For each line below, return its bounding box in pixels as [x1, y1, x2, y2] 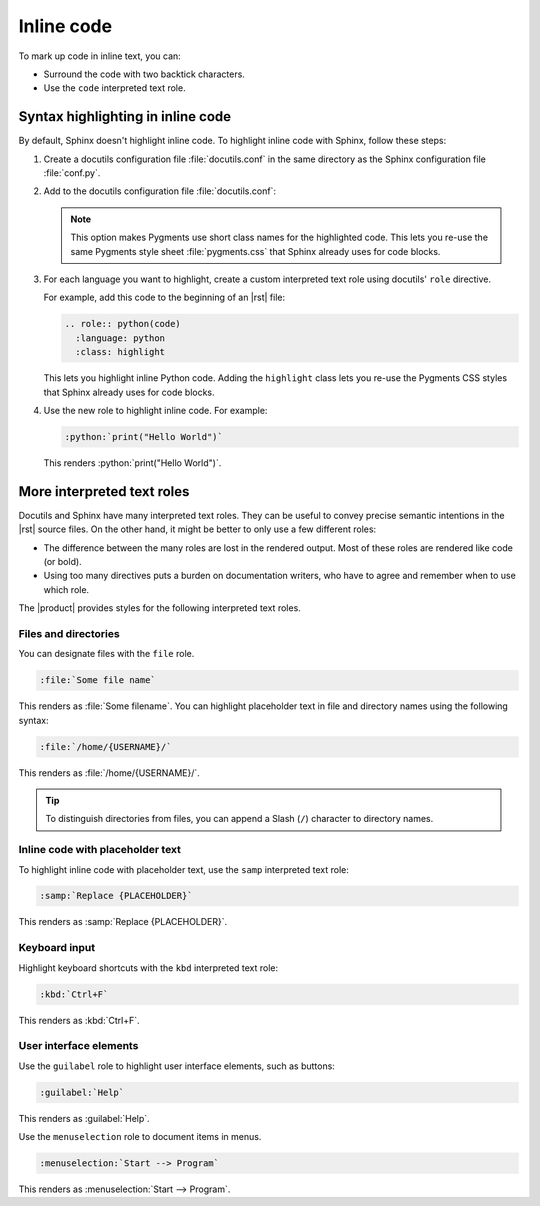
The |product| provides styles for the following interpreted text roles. [18, 602, 302, 614]
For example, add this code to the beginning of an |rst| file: [43, 291, 286, 304]
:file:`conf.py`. [43, 167, 101, 179]
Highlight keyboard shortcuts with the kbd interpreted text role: [18, 961, 279, 974]
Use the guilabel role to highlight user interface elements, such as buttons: [18, 1060, 335, 1072]
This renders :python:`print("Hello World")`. [43, 456, 222, 469]
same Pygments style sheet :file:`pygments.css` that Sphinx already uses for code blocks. [70, 245, 441, 257]
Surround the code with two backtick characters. [43, 68, 245, 80]
